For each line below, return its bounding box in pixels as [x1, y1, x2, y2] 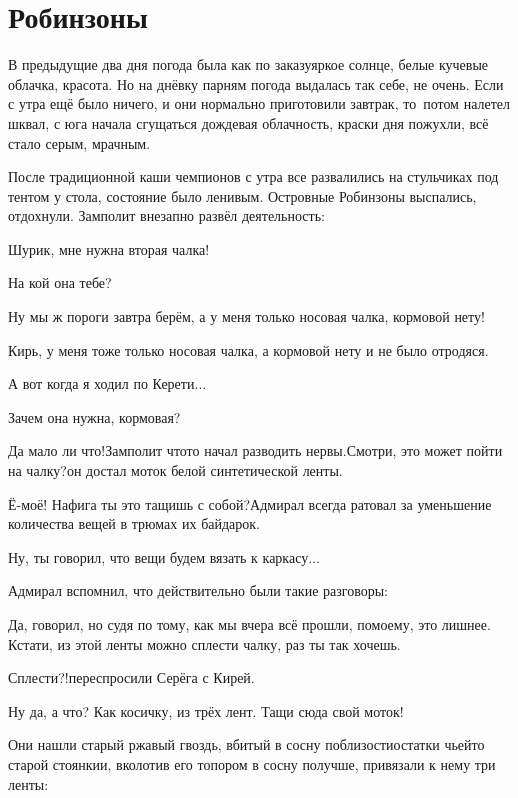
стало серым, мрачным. [8, 132, 151, 153]
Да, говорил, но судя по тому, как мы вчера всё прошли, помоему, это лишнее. [8, 614, 491, 634]
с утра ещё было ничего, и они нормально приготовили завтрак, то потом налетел [8, 93, 510, 114]
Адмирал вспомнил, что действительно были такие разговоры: [8, 580, 388, 601]
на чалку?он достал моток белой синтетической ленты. [8, 460, 343, 481]
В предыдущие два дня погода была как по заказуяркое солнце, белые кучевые [8, 54, 489, 75]
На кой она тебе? [8, 272, 112, 293]
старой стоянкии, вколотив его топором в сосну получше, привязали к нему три [8, 753, 496, 774]
